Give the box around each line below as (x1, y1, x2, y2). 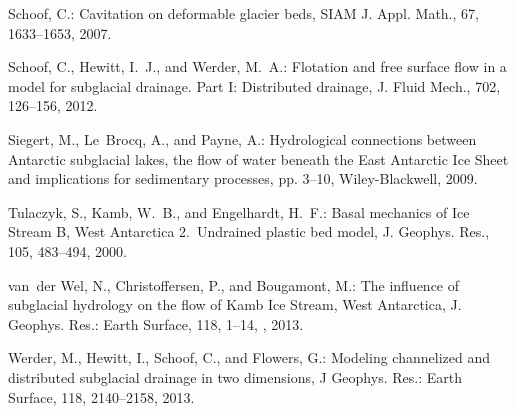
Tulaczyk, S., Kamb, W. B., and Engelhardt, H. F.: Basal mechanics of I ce (8, 201, 470, 222)
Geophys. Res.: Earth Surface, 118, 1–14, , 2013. (8, 313, 304, 334)
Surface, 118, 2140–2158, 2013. (8, 386, 195, 407)
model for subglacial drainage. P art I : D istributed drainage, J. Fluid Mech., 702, (8, 75, 501, 96)
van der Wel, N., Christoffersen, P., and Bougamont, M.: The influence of (8, 274, 460, 295)
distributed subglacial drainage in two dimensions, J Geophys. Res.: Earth (8, 366, 462, 387)
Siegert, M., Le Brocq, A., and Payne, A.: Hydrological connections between (8, 128, 477, 149)
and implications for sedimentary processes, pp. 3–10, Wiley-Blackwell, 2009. (8, 168, 478, 189)
